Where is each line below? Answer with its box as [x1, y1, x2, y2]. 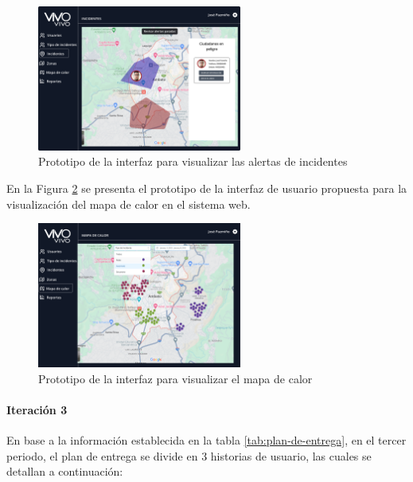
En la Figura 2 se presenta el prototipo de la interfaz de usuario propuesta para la [6, 180, 407, 197]
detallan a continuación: [6, 463, 123, 480]
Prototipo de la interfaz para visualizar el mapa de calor [38, 370, 313, 386]
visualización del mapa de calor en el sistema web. [6, 195, 251, 212]
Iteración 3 [6, 401, 68, 417]
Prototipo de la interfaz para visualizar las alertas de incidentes [38, 153, 348, 170]
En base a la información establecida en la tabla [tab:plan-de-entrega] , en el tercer [6, 432, 407, 449]
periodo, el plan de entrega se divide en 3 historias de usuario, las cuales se [6, 447, 372, 464]
